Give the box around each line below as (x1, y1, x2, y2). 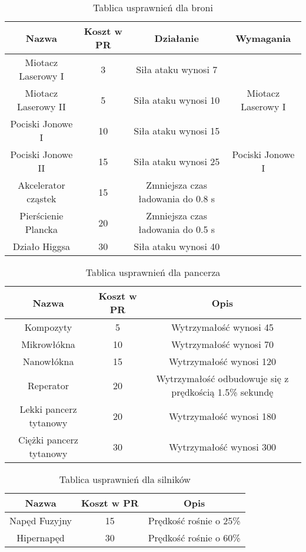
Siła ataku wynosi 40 (134, 239, 220, 253)
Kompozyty (24, 320, 72, 334)
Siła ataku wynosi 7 (136, 62, 218, 76)
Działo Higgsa (12, 239, 71, 253)
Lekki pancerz (19, 402, 77, 416)
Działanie (154, 31, 199, 45)
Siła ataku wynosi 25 (134, 154, 220, 168)
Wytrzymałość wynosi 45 (171, 320, 274, 334)
